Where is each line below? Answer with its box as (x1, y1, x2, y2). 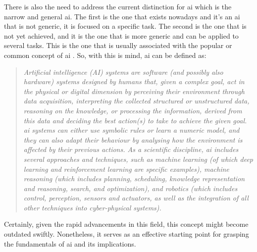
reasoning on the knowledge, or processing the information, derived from (23, 105, 242, 115)
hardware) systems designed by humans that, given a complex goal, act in (23, 76, 245, 87)
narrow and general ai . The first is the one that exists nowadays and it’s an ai (4, 11, 240, 21)
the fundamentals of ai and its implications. (4, 238, 136, 249)
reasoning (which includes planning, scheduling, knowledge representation (23, 173, 245, 184)
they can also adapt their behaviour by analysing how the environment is (23, 134, 243, 145)
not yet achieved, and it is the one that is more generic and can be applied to (4, 30, 239, 41)
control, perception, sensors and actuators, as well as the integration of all (23, 193, 249, 203)
